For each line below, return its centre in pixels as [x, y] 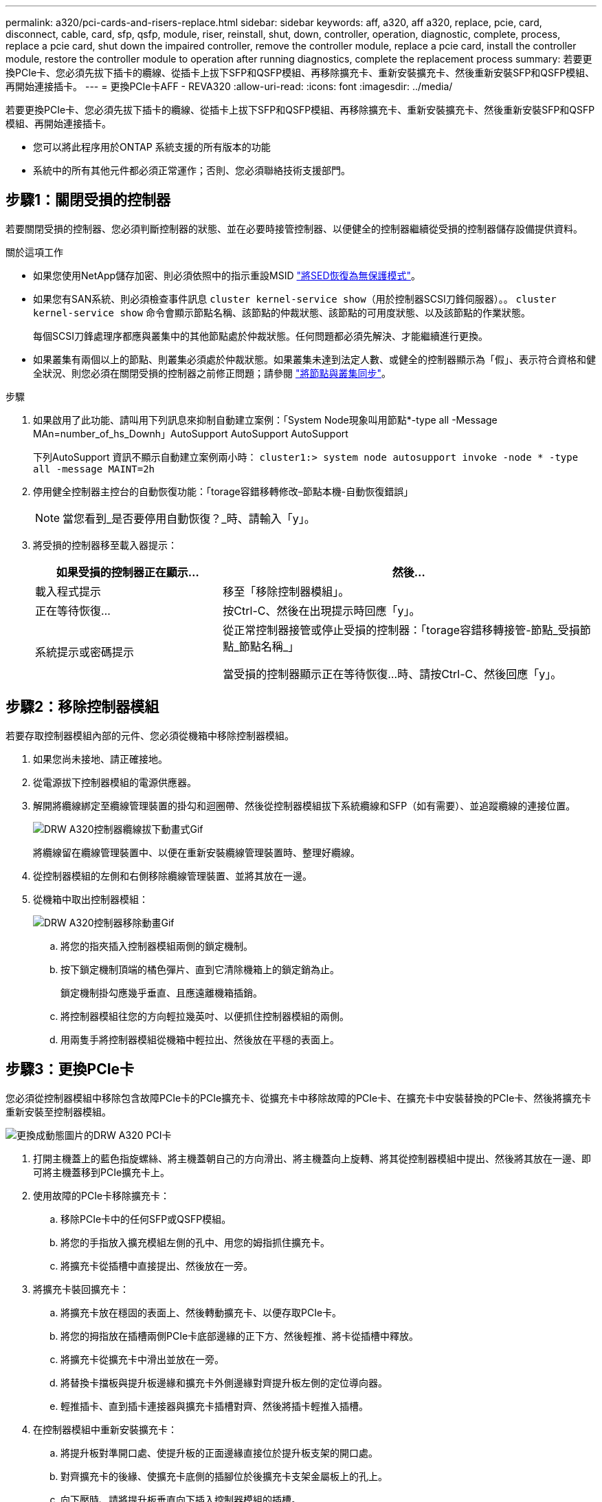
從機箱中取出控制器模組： [91, 899]
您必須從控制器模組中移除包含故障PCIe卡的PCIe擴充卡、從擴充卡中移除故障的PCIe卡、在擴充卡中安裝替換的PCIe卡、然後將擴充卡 [299, 1098]
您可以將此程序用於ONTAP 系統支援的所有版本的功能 [152, 147]
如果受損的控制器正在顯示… [127, 572]
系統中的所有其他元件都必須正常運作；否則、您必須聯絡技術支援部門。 [192, 170]
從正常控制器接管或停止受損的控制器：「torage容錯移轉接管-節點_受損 [401, 630]
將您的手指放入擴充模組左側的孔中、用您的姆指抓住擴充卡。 [195, 1242]
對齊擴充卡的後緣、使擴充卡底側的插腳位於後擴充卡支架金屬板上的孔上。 [224, 1476]
